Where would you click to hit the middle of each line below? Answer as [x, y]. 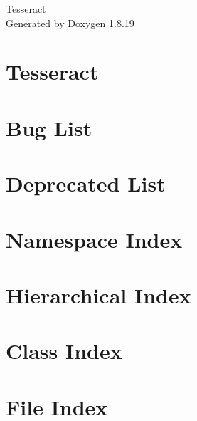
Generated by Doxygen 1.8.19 [70, 22]
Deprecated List [86, 183]
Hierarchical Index [98, 295]
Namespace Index [94, 239]
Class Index [64, 351]
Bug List [49, 127]
